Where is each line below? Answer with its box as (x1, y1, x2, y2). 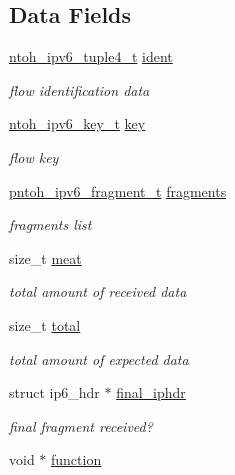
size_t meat (9, 247, 82, 268)
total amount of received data (9, 281, 187, 302)
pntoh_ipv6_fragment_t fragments (9, 180, 227, 201)
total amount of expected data (9, 348, 189, 369)
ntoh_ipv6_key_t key (9, 113, 146, 134)
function (51, 449, 102, 470)
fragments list (9, 214, 92, 235)
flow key (9, 146, 59, 167)
